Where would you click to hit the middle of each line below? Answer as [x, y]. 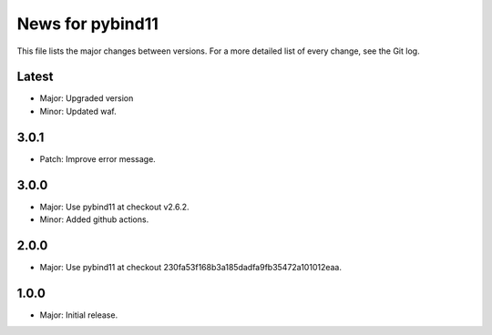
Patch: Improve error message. [98, 158]
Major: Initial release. [79, 315]
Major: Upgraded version [87, 98]
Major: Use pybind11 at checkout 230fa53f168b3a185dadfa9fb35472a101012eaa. [190, 267]
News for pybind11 [88, 24]
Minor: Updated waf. [78, 111]
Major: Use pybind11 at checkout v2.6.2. [115, 207]
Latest [35, 77]
